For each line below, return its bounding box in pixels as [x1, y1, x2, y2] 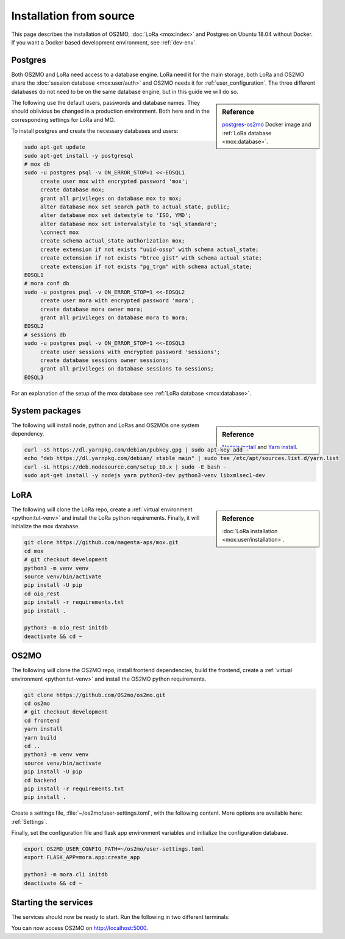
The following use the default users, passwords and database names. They [11, 99, 201, 107]
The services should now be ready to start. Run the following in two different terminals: [11, 913, 230, 921]
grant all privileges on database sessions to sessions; [40, 366, 214, 372]
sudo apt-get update [24, 144, 85, 151]
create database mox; [40, 186, 105, 193]
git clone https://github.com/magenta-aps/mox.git [24, 539, 179, 546]
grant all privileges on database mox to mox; [40, 195, 182, 202]
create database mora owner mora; [40, 305, 143, 313]
